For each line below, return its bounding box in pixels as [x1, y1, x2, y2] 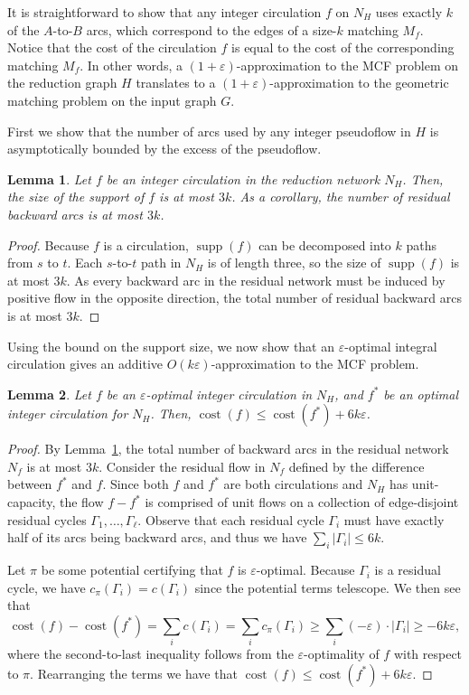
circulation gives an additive [7, 354, 164, 373]
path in [140, 253, 182, 272]
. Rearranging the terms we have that [30, 663, 238, 682]
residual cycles [7, 510, 87, 529]
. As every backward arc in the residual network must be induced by [66, 270, 446, 289]
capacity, [7, 493, 56, 512]
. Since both [102, 474, 169, 493]
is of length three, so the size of [207, 253, 381, 272]
